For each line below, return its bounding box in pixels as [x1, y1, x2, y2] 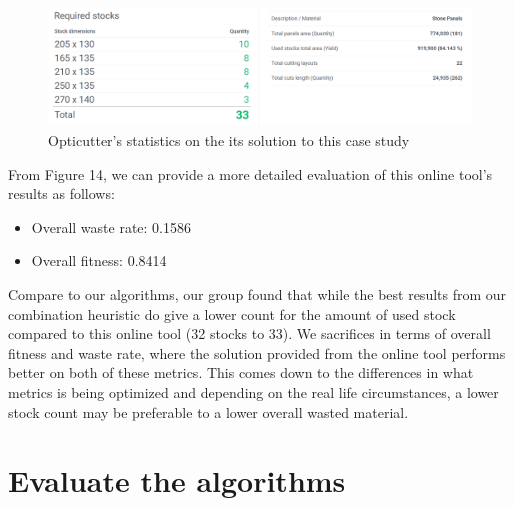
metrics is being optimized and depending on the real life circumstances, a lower [8, 381, 499, 402]
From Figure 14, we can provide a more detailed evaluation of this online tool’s [8, 163, 493, 184]
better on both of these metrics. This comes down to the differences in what [8, 362, 474, 383]
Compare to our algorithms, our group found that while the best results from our [8, 283, 507, 304]
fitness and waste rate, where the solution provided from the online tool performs [8, 342, 506, 363]
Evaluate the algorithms [8, 460, 346, 501]
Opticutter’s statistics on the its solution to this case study [48, 130, 410, 151]
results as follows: [8, 183, 115, 204]
